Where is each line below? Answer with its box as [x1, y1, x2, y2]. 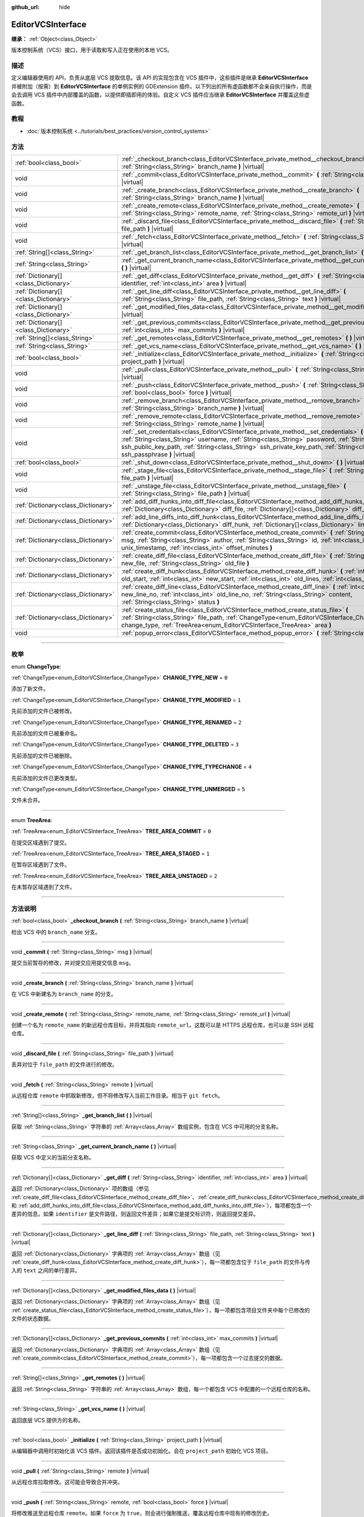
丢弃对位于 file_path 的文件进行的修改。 [11, 1061, 118, 1068]
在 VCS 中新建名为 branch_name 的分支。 [11, 990, 116, 998]
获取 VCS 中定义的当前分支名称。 [11, 1154, 95, 1161]
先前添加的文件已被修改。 [11, 708, 75, 715]
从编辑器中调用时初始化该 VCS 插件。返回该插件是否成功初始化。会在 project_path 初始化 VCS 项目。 [11, 1447, 272, 1454]
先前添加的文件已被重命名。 [11, 729, 81, 737]
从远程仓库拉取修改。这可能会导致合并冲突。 [11, 1478, 123, 1486]
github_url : [11, 4, 39, 10]
